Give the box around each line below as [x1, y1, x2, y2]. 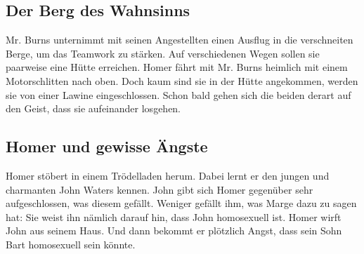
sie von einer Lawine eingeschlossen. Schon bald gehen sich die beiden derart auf [6, 87, 351, 102]
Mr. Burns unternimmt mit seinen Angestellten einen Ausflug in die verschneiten [6, 32, 353, 47]
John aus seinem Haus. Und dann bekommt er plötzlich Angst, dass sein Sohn [6, 223, 342, 238]
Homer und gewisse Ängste [6, 135, 208, 157]
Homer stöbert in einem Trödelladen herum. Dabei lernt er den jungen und [6, 168, 330, 182]
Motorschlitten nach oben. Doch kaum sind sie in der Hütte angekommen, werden [6, 73, 358, 88]
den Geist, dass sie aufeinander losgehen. [6, 101, 181, 116]
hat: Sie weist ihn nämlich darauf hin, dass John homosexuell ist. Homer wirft [6, 209, 342, 224]
